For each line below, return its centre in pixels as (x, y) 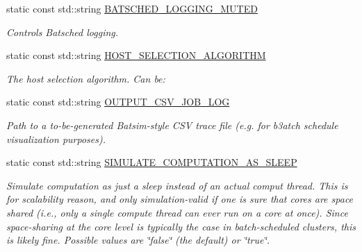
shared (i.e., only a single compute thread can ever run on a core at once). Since (177, 212)
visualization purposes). (56, 138)
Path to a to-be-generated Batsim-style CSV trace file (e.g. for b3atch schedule (172, 125)
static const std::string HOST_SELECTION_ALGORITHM (136, 55)
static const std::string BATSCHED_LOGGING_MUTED (132, 8)
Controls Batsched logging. (63, 32)
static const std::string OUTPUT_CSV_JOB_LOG (118, 102)
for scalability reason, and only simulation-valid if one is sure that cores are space (180, 199)
